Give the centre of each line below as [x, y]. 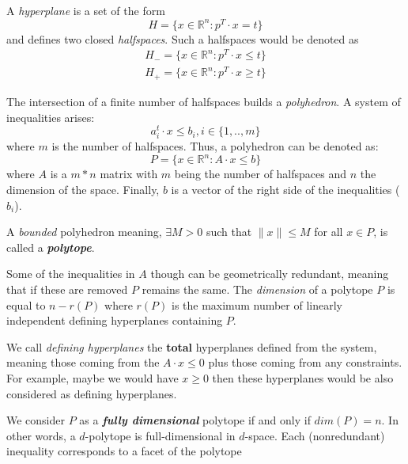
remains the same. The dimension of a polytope [257, 289]
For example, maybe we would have [93, 377]
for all [329, 232]
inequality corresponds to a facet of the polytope [124, 451]
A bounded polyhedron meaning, [84, 232]
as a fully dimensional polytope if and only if [195, 420]
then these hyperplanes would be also [303, 377]
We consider [36, 420]
